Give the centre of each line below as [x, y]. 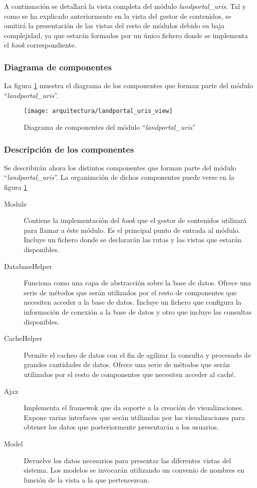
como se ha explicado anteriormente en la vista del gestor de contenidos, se [118, 16]
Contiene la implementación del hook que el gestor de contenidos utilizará [135, 220]
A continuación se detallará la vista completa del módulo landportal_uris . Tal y [125, 6]
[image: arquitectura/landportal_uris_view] [98, 111]
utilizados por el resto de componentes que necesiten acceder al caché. [130, 374]
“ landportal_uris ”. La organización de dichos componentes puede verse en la [119, 177]
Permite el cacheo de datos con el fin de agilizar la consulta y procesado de [137, 354]
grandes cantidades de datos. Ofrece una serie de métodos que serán [127, 364]
